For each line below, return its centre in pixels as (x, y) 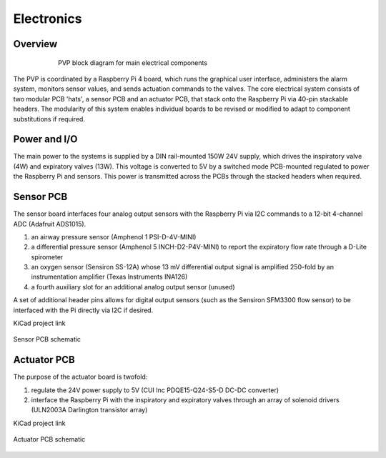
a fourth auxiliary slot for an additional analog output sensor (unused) (133, 287)
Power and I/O (45, 139)
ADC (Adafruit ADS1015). (50, 224)
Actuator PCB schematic (49, 439)
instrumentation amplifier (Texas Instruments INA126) (109, 277)
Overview (35, 44)
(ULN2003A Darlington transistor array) (89, 410)
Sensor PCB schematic (47, 339)
